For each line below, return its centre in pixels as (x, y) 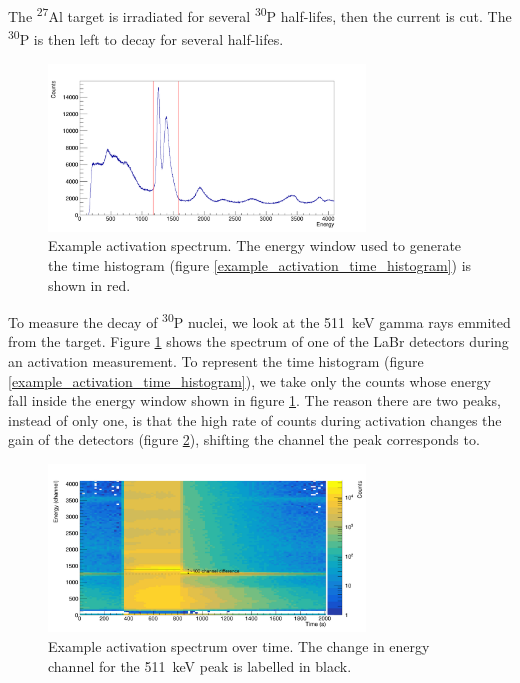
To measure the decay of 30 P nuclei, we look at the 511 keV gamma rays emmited (259, 320)
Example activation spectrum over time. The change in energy (239, 645)
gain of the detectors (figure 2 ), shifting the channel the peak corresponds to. (244, 439)
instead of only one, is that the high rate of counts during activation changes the (255, 419)
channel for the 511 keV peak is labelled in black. (200, 665)
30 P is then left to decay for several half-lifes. (146, 37)
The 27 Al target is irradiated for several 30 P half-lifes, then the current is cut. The (260, 14)
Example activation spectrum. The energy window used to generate (255, 245)
